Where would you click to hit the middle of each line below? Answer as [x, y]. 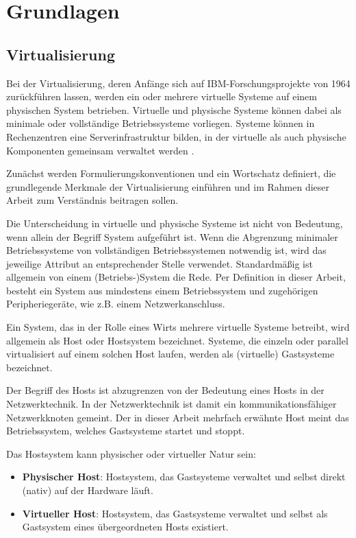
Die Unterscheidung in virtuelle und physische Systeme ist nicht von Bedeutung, [175, 223]
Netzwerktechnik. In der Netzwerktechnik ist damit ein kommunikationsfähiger [171, 404]
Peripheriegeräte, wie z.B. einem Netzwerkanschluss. [116, 304]
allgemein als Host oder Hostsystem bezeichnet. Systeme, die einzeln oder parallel [177, 340]
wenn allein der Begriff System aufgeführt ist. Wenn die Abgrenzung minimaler [172, 236]
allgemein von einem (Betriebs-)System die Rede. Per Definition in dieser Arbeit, [176, 277]
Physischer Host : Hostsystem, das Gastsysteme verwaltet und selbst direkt [184, 477]
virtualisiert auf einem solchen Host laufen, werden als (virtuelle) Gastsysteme [170, 354]
